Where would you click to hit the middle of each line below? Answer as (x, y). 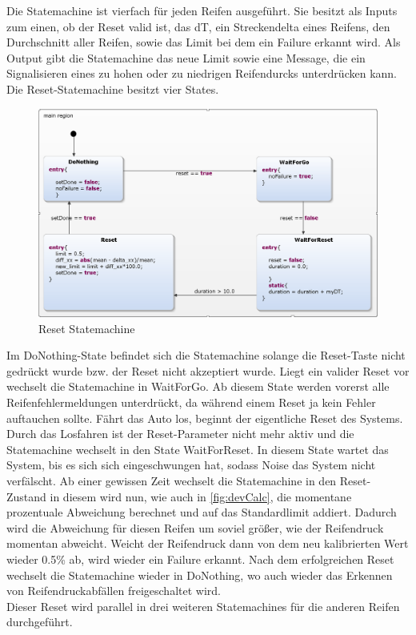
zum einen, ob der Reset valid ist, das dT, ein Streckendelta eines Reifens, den (198, 26)
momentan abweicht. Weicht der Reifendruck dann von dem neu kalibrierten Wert (208, 543)
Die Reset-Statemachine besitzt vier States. (113, 88)
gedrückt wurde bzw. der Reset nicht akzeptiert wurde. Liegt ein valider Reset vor (208, 370)
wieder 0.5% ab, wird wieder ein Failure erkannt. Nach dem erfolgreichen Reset (200, 559)
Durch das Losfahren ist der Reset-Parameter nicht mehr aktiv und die (180, 434)
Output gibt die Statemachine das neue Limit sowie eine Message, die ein (186, 57)
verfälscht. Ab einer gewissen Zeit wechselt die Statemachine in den (172, 480)
